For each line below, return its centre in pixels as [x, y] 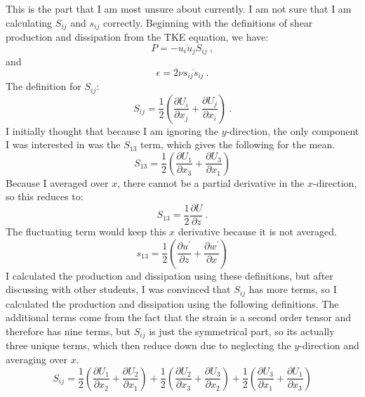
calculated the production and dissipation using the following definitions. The [172, 303]
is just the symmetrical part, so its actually [242, 331]
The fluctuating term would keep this [86, 232]
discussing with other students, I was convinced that [118, 289]
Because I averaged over [57, 182]
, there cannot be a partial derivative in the [211, 182]
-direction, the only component [293, 130]
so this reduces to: [45, 196]
